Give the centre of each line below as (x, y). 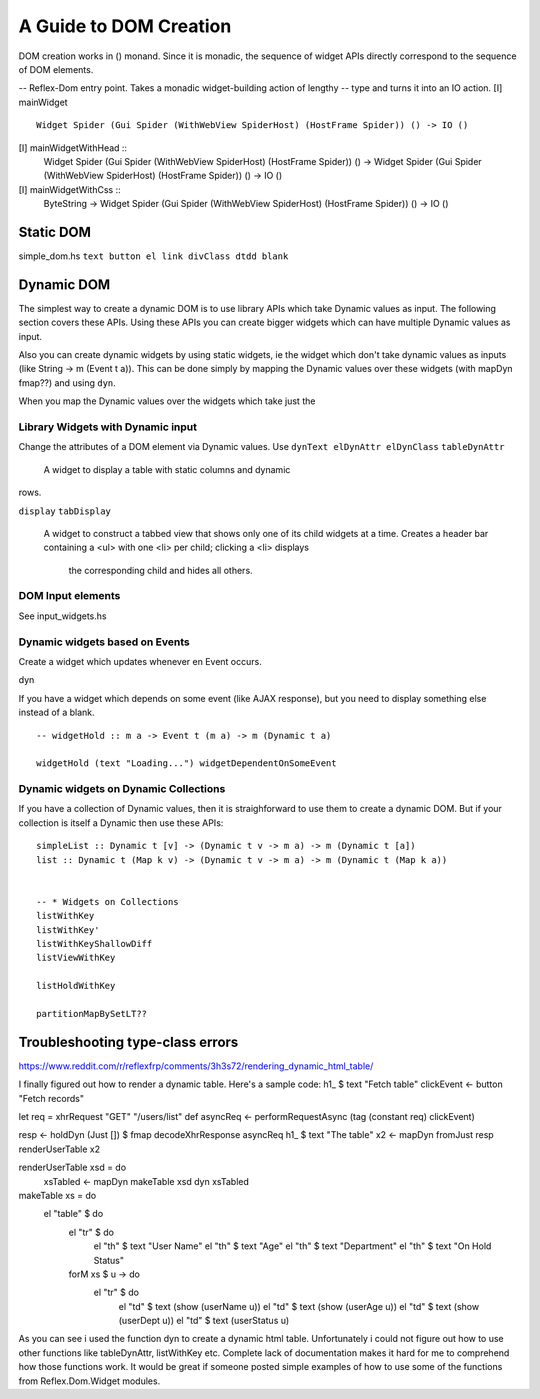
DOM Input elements (69, 596)
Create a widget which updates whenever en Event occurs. (140, 661)
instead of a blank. (56, 712)
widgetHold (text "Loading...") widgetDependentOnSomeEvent (186, 763)
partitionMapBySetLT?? (92, 1013)
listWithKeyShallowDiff (94, 943)
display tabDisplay (65, 511)
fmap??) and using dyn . (67, 382)
